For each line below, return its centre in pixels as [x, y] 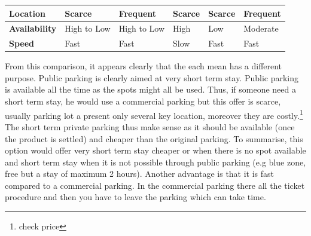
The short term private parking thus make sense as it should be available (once [150, 126]
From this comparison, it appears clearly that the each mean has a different [144, 66]
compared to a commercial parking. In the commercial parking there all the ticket [155, 185]
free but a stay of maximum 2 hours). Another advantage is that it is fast [140, 174]
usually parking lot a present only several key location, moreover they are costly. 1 [154, 114]
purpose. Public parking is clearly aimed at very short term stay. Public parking [152, 77]
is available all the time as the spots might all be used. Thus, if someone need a [150, 89]
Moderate [261, 28]
